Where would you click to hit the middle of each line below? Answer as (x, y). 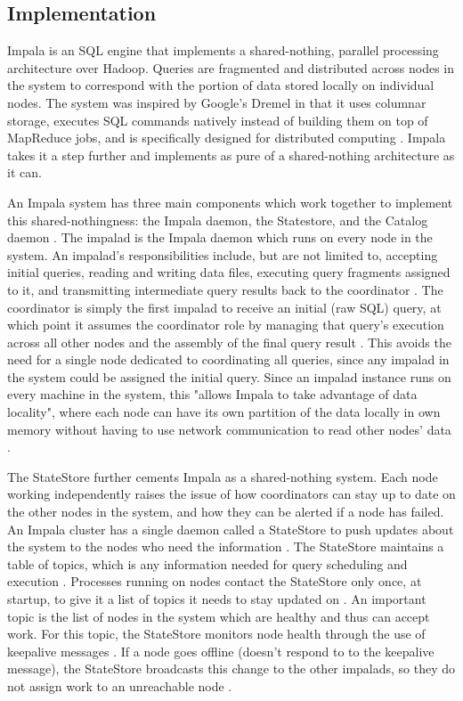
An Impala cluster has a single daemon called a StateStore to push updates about (231, 529)
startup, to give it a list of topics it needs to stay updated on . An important (217, 599)
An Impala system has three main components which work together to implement (230, 202)
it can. (24, 172)
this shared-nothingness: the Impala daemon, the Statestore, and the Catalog (218, 220)
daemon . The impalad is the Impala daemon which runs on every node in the (220, 237)
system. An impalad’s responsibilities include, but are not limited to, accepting (223, 254)
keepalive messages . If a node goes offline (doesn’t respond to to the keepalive (221, 651)
